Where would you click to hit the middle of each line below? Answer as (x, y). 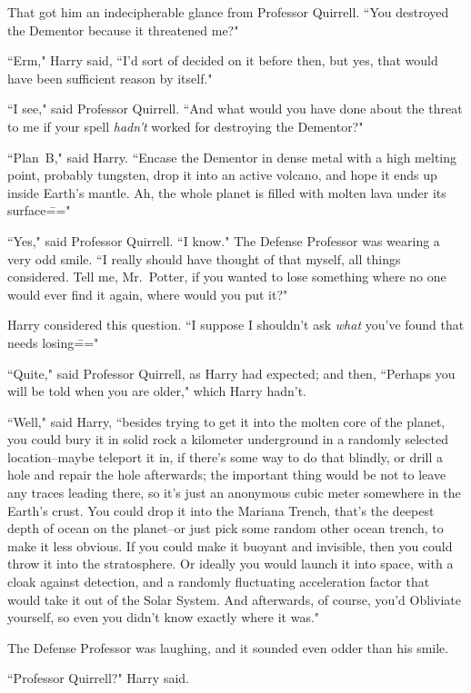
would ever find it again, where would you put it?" (148, 294)
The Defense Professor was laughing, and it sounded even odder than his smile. (228, 647)
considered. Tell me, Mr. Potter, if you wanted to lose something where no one (227, 277)
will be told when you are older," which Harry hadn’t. (157, 391)
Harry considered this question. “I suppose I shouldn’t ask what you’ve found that (236, 325)
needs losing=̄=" (53, 342)
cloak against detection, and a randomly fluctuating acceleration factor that (219, 582)
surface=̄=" (39, 210)
